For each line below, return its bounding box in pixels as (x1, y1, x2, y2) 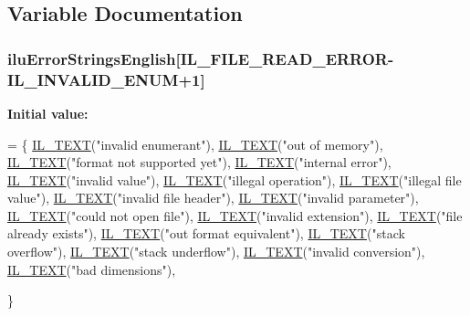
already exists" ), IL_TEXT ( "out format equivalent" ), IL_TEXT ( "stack (7, 224, 405, 243)
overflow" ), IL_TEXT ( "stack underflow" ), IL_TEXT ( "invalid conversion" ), (7, 242, 425, 261)
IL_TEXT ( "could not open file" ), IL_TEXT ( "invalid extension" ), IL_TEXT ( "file (7, 205, 463, 225)
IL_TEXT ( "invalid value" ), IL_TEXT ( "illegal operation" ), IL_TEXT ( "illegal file (7, 170, 462, 189)
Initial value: (7, 103, 89, 122)
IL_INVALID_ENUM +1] (7, 68, 205, 90)
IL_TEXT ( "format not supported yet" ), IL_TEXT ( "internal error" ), (7, 153, 392, 172)
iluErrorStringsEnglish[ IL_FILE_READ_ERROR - (7, 47, 394, 69)
